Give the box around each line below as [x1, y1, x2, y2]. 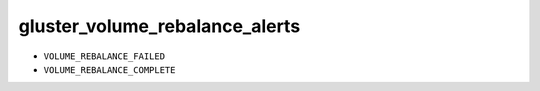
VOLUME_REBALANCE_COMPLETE [43, 64, 176, 75]
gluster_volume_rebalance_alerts [18, 15, 301, 37]
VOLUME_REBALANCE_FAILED [43, 50, 165, 62]
